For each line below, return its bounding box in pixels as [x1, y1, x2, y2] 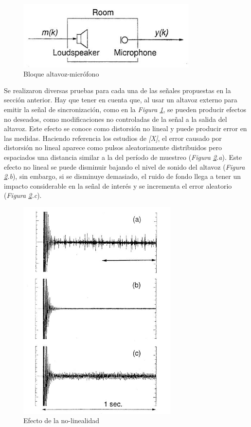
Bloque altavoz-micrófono [23, 69, 99, 79]
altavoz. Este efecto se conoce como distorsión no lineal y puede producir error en [4, 123, 247, 134]
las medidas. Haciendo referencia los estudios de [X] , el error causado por [4, 133, 222, 143]
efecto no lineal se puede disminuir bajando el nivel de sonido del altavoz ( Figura [4, 161, 245, 172]
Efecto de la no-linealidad [23, 415, 100, 426]
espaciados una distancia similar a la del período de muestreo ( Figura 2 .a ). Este [4, 152, 242, 162]
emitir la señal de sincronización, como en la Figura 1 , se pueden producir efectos [4, 104, 247, 114]
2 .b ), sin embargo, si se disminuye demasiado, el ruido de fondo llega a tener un [4, 171, 241, 181]
